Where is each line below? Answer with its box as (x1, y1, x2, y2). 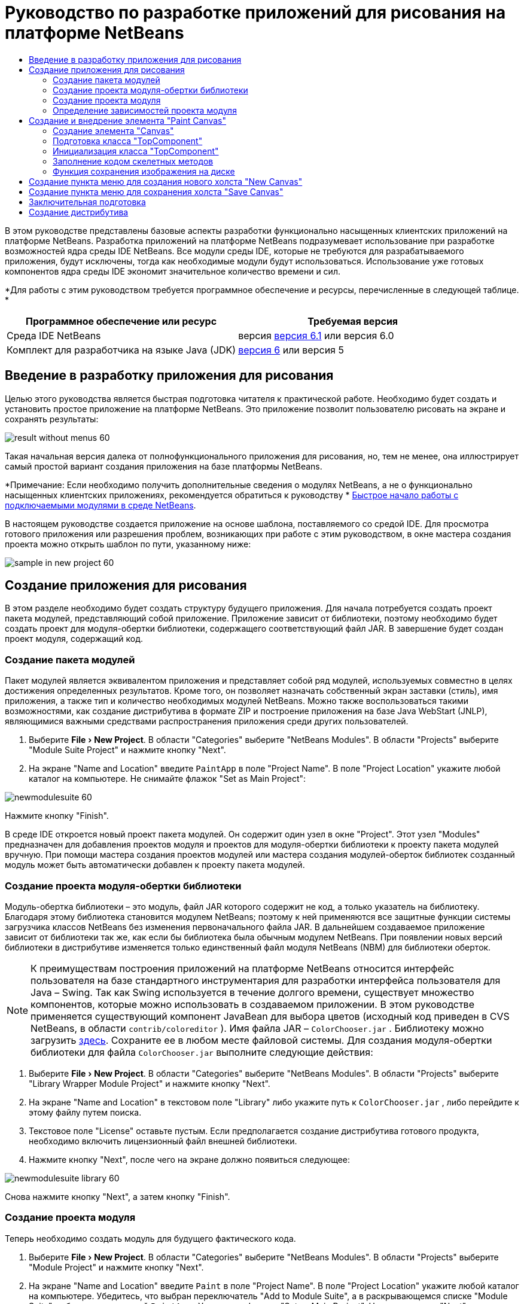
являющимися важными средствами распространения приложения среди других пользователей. (5, 716, 409, 727)
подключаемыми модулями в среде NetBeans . (5, 499, 196, 510)
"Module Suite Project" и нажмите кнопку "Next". (29, 745, 226, 755)
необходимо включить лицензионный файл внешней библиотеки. (29, 1135, 297, 1146)
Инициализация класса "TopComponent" (53, 145, 219, 156)
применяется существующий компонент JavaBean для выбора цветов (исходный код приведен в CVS (31, 1010, 510, 1022)
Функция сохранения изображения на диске (53, 166, 235, 176)
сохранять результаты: (5, 413, 99, 424)
